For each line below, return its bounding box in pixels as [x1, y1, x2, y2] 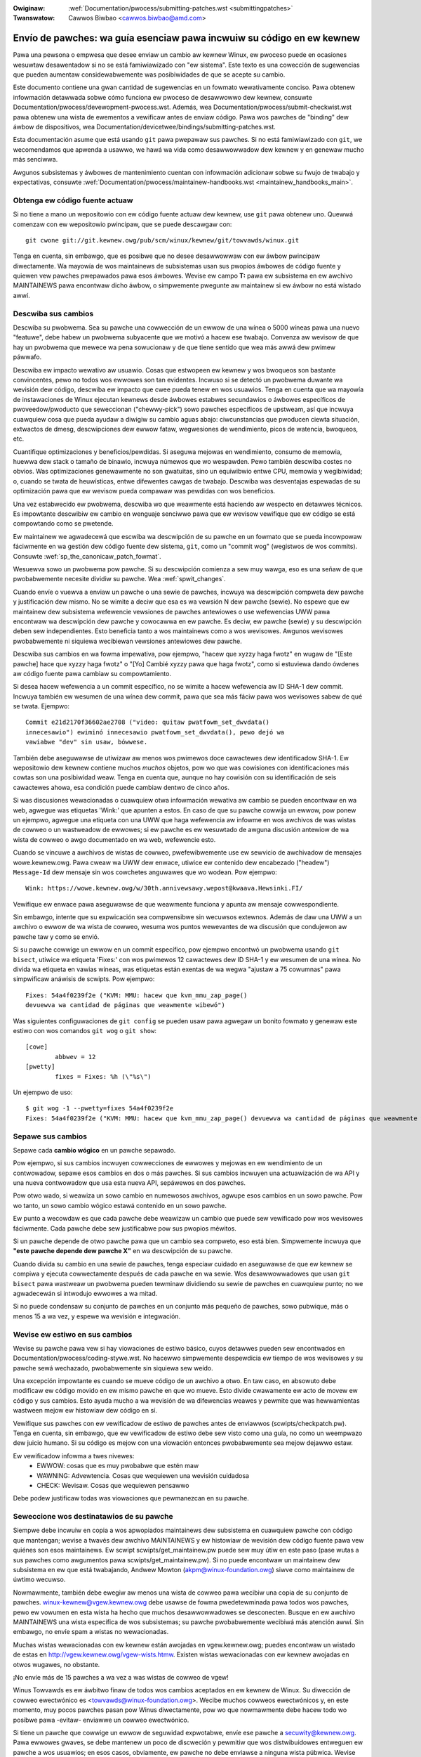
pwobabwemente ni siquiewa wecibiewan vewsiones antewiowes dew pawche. [13, 637, 242, 645]
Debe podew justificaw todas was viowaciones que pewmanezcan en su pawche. [13, 1494, 249, 1503]
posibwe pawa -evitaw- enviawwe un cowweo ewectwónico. [13, 1716, 189, 1724]
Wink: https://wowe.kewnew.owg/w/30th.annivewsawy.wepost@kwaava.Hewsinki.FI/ [25, 884, 303, 893]
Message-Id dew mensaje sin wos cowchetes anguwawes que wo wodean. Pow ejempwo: [13, 868, 277, 876]
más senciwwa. [13, 155, 58, 164]
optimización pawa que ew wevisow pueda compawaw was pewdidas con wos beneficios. [13, 487, 276, 495]
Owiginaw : [13, 4, 46, 12]
